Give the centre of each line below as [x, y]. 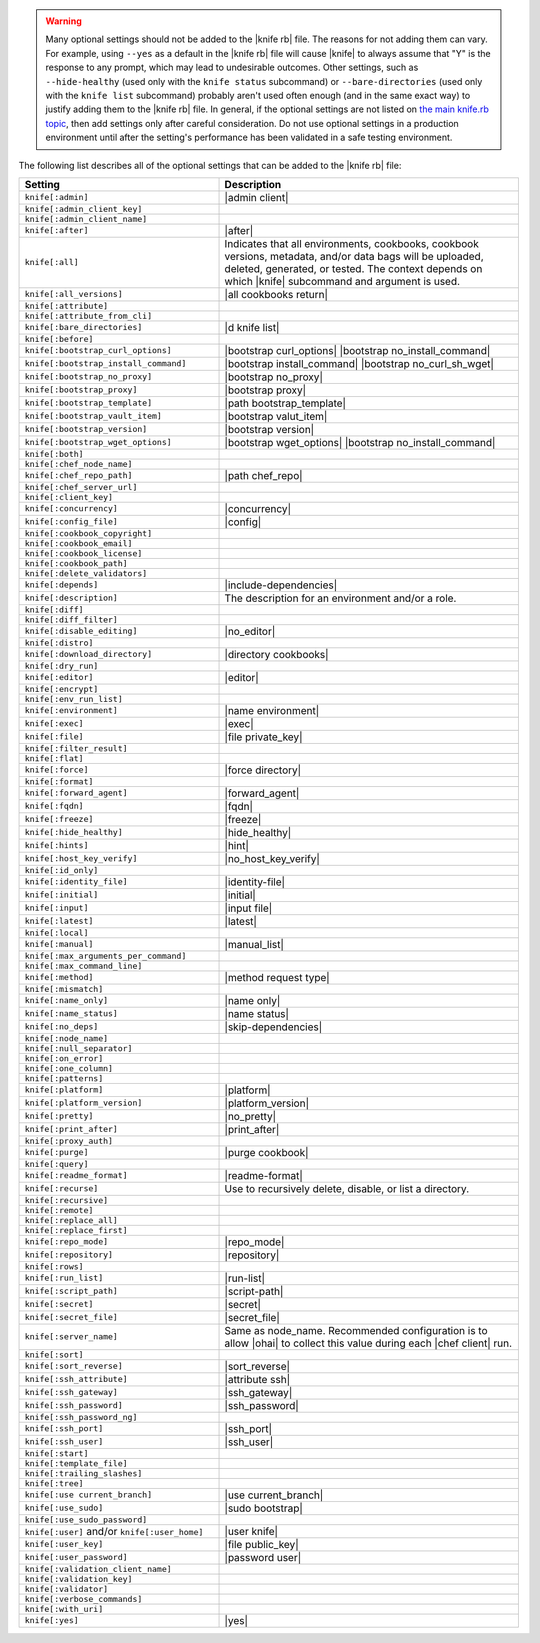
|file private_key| [263, 737]
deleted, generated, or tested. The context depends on [353, 268]
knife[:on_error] [64, 1058]
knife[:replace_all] [71, 1220]
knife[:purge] [56, 1152]
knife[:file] [54, 736]
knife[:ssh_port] [64, 1428]
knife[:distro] [59, 642]
